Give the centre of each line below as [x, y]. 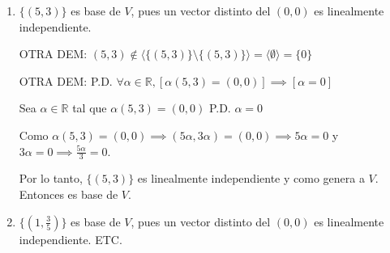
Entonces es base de [69, 194]
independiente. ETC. [71, 239]
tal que [90, 108]
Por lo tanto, [51, 178]
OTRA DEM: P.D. [66, 80]
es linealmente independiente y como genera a [251, 178]
